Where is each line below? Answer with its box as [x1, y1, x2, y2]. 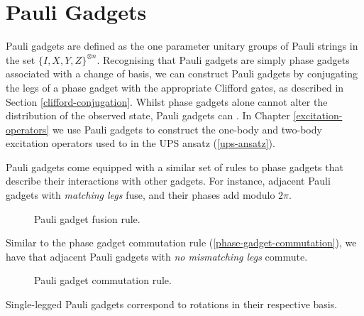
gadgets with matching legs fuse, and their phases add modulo [6, 187, 275, 202]
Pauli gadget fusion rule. [34, 211, 140, 226]
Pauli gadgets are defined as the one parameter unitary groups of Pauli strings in [6, 38, 358, 53]
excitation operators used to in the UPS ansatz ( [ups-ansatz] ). [6, 136, 275, 151]
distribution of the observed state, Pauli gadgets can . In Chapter [6, 108, 290, 123]
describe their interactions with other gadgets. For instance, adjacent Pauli [6, 173, 331, 188]
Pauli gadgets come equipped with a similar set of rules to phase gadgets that [6, 159, 343, 174]
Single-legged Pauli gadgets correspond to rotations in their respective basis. [6, 297, 338, 312]
